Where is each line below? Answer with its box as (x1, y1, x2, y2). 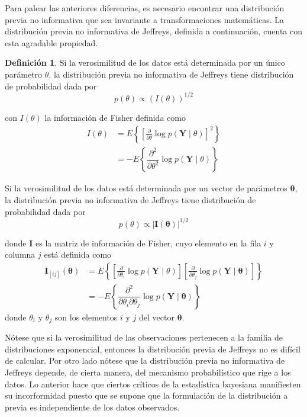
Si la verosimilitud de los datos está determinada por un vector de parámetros (5, 182, 287, 194)
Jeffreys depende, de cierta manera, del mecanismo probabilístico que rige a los (5, 366, 291, 378)
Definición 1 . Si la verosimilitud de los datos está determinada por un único (5, 56, 285, 69)
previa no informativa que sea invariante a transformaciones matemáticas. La (5, 13, 285, 25)
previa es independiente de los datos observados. (5, 400, 180, 413)
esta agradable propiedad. (5, 36, 98, 49)
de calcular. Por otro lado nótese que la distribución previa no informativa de (5, 354, 285, 367)
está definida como (44, 248, 112, 261)
